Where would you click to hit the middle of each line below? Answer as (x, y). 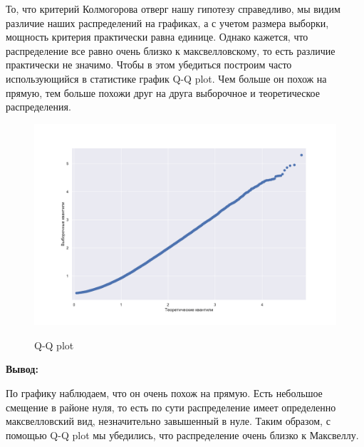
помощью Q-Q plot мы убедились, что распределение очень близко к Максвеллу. (182, 435)
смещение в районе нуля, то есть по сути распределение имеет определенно (171, 407)
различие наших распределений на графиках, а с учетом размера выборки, (167, 22)
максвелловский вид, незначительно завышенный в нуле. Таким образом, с (168, 421)
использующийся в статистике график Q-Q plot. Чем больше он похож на (166, 78)
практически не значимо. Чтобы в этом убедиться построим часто (149, 65)
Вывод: (22, 369)
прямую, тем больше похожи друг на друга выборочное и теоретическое (163, 92)
